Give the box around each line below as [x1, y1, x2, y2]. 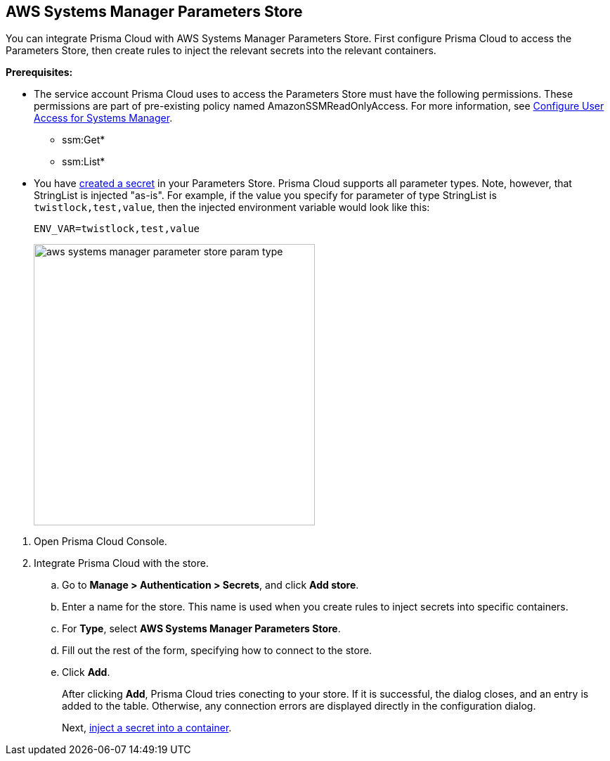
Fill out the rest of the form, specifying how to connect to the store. [62, 644, 372, 657]
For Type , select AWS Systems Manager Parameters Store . [62, 622, 341, 635]
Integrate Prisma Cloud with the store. [34, 557, 209, 570]
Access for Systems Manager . [34, 112, 173, 124]
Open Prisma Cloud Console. [34, 535, 167, 548]
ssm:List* [62, 155, 105, 168]
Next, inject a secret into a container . [62, 722, 232, 734]
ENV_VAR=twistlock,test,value [34, 223, 200, 235]
